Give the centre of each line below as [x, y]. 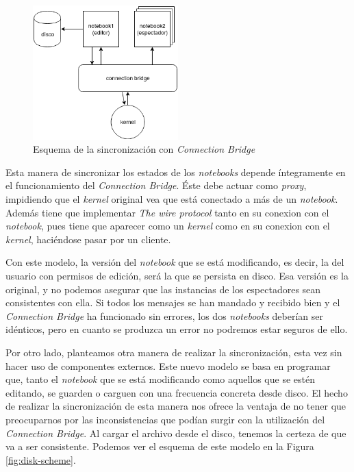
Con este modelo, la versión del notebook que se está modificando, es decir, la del [175, 262]
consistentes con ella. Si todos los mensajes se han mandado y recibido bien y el [173, 302]
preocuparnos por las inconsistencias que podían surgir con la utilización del [165, 419]
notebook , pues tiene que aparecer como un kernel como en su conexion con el [168, 226]
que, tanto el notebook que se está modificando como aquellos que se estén [160, 379]
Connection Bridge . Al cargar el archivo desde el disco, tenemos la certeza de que [176, 433]
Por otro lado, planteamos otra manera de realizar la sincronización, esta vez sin [174, 352]
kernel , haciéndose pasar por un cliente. [88, 239]
